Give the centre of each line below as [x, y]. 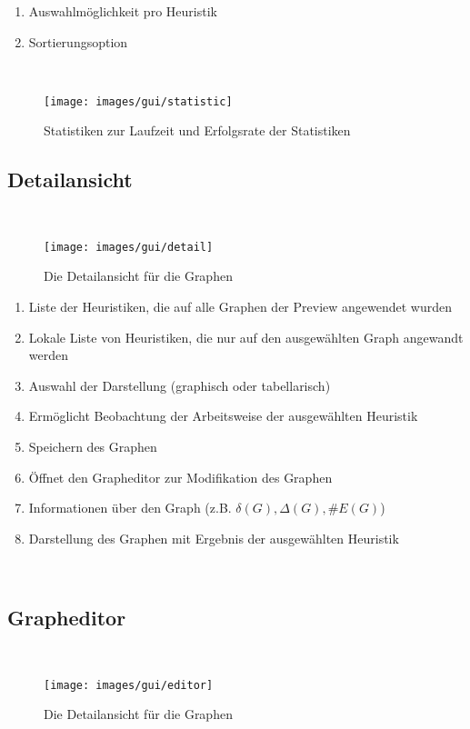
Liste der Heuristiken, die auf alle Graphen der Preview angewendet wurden [240, 307]
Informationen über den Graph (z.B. [130, 508]
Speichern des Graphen [93, 447]
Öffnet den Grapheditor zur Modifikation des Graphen [180, 477]
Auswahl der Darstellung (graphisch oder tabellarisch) [180, 385]
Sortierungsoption [78, 41]
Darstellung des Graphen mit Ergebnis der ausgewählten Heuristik [214, 538]
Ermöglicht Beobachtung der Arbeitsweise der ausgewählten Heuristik [223, 416]
